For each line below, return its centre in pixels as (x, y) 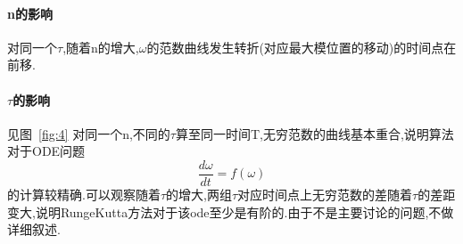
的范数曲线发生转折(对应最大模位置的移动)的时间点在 (302, 47)
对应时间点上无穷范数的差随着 (325, 195)
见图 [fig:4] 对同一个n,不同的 (89, 133)
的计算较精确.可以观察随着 (84, 195)
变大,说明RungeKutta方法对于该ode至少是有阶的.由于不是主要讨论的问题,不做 (231, 211)
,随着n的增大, (101, 47)
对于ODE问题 (46, 151)
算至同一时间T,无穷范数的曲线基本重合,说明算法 (314, 133)
